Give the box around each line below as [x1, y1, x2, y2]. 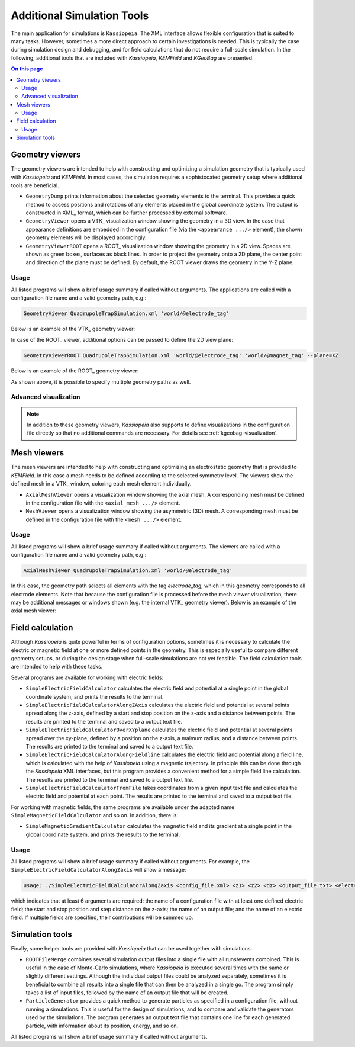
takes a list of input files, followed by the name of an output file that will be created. [25, 989, 229, 996]
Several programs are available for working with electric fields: [11, 674, 164, 681]
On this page [11, 65, 43, 72]
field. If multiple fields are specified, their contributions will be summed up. [11, 914, 193, 921]
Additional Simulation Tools [11, 9, 149, 22]
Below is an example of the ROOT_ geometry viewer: [11, 367, 139, 374]
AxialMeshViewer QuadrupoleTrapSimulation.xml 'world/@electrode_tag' [23, 567, 233, 574]
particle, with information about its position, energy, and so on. [25, 1022, 179, 1029]
